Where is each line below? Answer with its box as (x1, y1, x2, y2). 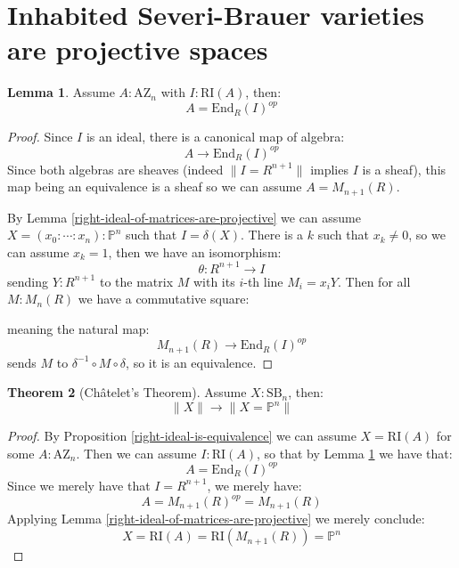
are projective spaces (7, 31, 268, 68)
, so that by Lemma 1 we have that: (257, 443, 453, 462)
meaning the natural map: (7, 320, 150, 338)
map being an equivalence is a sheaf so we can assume (7, 177, 302, 196)
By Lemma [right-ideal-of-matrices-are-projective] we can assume (7, 207, 361, 226)
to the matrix (99, 272, 174, 290)
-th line (243, 272, 283, 290)
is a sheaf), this (362, 159, 447, 178)
